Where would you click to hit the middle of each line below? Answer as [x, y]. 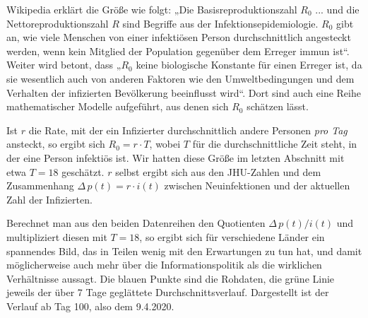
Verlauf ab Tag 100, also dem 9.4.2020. [90, 306]
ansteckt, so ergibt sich [56, 144]
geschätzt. [83, 171]
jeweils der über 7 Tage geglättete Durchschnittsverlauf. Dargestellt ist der [168, 292]
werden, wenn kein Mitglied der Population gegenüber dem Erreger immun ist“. [178, 51]
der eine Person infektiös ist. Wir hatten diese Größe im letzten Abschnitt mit [176, 157]
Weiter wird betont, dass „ [64, 65]
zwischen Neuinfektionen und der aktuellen [257, 185]
